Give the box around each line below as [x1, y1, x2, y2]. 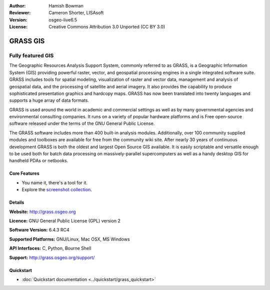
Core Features [9, 170, 39, 177]
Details [9, 200, 24, 206]
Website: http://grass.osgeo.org [9, 209, 76, 215]
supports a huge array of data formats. [9, 97, 89, 103]
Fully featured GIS [9, 52, 54, 59]
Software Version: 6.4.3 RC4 [9, 227, 69, 233]
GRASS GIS [9, 36, 45, 45]
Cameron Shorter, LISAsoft [48, 10, 104, 16]
